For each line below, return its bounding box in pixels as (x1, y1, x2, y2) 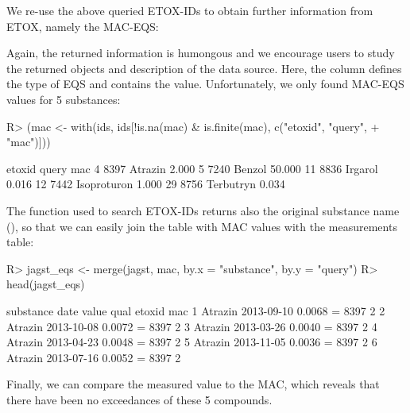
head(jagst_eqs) (6, 276, 85, 292)
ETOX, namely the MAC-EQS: (6, 17, 159, 34)
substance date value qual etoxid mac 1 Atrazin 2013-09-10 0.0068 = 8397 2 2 (6, 302, 385, 318)
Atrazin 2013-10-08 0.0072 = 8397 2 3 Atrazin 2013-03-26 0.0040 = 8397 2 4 (6, 318, 377, 334)
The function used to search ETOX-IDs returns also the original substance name (6, 202, 400, 218)
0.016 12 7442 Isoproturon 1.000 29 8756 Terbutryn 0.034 (6, 176, 285, 192)
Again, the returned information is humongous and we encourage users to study (6, 44, 395, 61)
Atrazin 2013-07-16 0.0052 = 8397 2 (6, 349, 181, 365)
